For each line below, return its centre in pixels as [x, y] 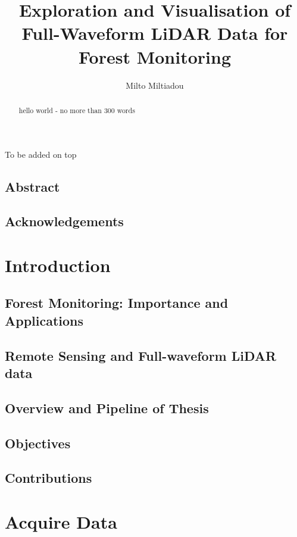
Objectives [38, 443]
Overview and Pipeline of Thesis [107, 408]
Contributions [49, 478]
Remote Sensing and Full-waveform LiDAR [141, 355]
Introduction [58, 265]
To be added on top [41, 154]
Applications [44, 320]
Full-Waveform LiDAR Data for [155, 33]
